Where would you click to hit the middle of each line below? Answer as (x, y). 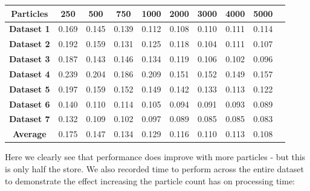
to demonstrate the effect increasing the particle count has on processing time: (150, 180)
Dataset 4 (30, 73)
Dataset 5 (30, 89)
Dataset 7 (30, 119)
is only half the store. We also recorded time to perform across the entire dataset (154, 168)
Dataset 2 (30, 44)
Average (29, 134)
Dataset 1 (30, 29)
